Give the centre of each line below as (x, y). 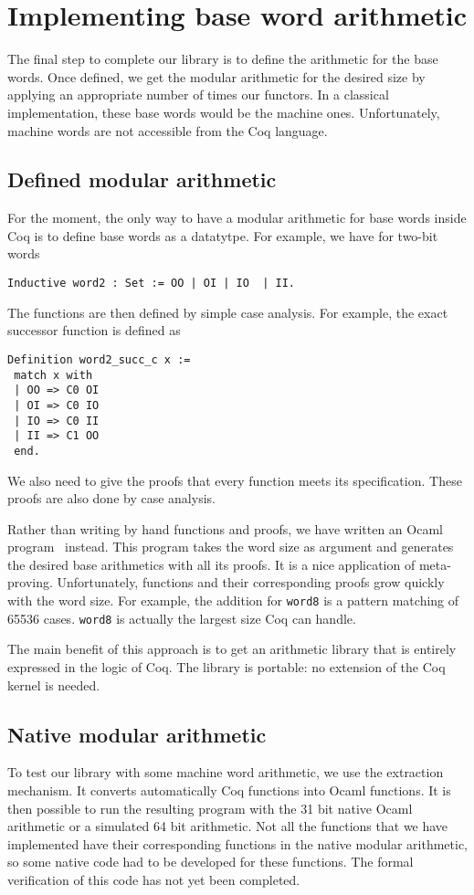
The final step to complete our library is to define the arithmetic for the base (223, 59)
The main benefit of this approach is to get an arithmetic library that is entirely (232, 649)
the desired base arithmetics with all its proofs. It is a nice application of (211, 564)
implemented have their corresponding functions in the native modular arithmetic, (237, 843)
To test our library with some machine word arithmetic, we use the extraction (226, 772)
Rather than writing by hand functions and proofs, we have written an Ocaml (225, 528)
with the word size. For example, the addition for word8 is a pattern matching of (233, 600)
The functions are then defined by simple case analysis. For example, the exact (228, 312)
